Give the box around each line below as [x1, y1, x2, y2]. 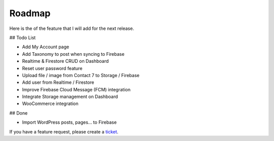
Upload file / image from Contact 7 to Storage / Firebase [22, 72, 140, 78]
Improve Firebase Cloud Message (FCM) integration [22, 86, 131, 92]
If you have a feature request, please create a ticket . [9, 128, 119, 134]
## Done [9, 110, 28, 116]
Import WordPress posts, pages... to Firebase [22, 119, 117, 125]
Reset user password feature [22, 65, 83, 71]
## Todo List [9, 34, 36, 41]
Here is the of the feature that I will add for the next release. [9, 25, 134, 31]
